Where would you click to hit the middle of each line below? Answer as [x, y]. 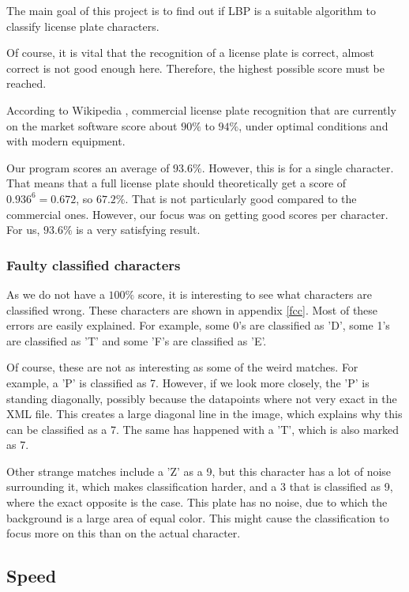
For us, [23, 230]
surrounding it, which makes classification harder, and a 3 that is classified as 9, [200, 486]
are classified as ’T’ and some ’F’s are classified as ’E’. [137, 340]
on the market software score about [92, 125]
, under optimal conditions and [313, 125]
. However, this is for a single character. [298, 167]
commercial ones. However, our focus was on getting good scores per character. [197, 214]
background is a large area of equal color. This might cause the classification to [198, 517]
